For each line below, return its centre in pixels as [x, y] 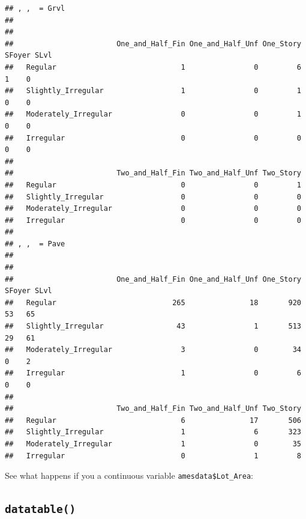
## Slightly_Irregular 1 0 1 [153, 91]
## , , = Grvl [35, 8]
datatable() [40, 509]
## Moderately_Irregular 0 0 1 [153, 114]
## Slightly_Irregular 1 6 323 [153, 432]
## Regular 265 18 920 [153, 302]
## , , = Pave [35, 244]
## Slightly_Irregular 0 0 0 [153, 197]
